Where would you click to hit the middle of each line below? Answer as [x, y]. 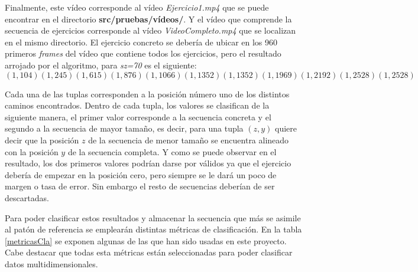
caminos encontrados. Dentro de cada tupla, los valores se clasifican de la [137, 105]
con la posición [32, 151]
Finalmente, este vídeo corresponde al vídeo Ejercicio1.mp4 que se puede [137, 7]
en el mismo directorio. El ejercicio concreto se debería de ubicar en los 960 [141, 42]
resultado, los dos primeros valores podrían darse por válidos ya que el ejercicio [148, 163]
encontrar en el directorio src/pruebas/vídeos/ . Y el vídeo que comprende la [148, 19]
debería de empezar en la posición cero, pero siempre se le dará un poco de [141, 174]
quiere [286, 128]
